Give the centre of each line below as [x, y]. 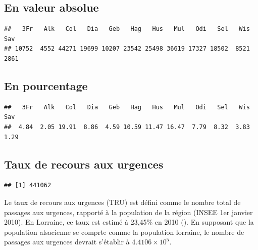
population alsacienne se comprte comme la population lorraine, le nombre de [124, 232]
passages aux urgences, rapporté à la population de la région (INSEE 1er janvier [128, 212]
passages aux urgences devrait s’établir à [67, 242]
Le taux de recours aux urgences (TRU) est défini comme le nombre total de [122, 202]
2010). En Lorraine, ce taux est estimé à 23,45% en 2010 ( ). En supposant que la [129, 222]
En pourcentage [46, 85]
